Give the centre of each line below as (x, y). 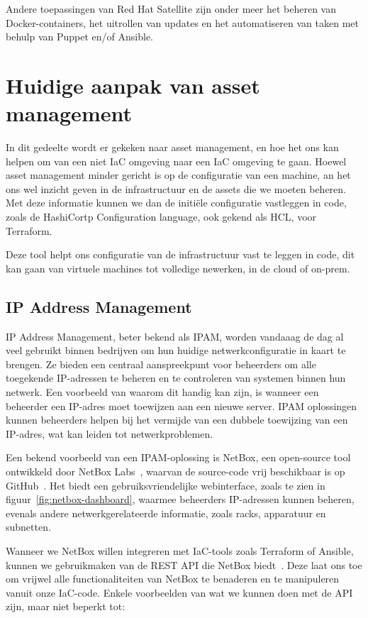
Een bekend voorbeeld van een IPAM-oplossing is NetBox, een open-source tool (178, 457)
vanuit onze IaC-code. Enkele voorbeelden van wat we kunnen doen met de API (179, 592)
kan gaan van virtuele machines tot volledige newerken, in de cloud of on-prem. (178, 268)
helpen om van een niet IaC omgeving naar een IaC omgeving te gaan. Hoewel (176, 161)
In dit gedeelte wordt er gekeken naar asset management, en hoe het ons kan (172, 147)
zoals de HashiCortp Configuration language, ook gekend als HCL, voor (161, 217)
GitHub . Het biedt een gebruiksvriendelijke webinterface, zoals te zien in (166, 485)
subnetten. (28, 527)
